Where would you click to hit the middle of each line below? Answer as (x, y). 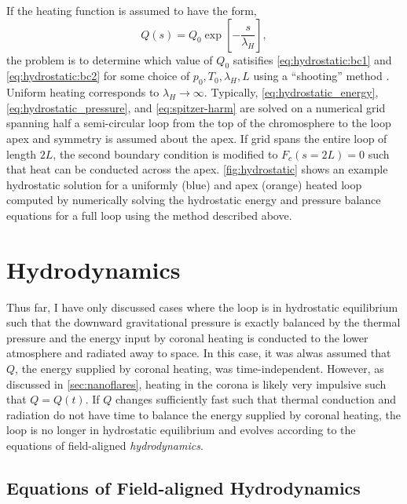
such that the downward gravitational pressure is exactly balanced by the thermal (203, 322)
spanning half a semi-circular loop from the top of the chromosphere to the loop (199, 123)
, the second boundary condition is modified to (165, 153)
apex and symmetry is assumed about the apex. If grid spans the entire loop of (197, 138)
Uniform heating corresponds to (83, 92)
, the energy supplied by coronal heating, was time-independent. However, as (200, 369)
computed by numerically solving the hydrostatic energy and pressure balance (194, 200)
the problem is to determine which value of (110, 59)
